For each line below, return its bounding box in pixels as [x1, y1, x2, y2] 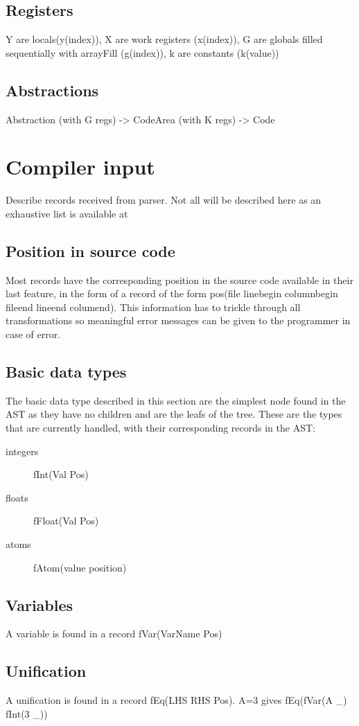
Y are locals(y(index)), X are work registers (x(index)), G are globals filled [6, 32, 323, 46]
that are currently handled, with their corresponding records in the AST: [6, 420, 315, 435]
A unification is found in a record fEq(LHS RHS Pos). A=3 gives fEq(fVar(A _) [6, 693, 347, 707]
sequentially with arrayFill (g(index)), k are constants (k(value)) [6, 45, 279, 60]
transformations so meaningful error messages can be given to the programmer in [6, 313, 351, 328]
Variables [6, 594, 73, 615]
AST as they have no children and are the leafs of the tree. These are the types [6, 407, 342, 421]
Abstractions [6, 79, 99, 100]
